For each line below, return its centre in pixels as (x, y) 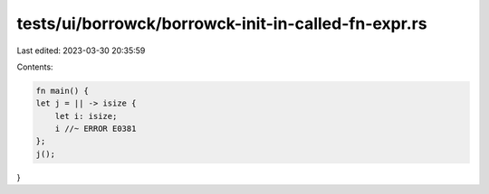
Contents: (35, 67)
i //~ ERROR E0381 (96, 129)
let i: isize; (86, 116)
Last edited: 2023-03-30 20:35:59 (81, 51)
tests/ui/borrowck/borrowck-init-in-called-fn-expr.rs (222, 23)
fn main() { (62, 91)
